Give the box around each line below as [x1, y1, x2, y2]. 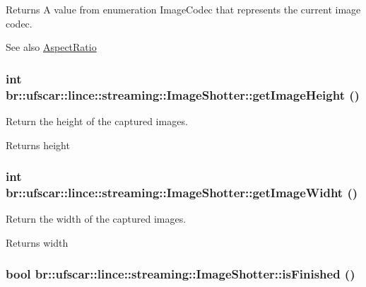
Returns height [6, 137, 70, 152]
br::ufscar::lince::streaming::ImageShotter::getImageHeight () [6, 86, 360, 103]
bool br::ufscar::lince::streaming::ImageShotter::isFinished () [6, 265, 355, 283]
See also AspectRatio [6, 40, 97, 54]
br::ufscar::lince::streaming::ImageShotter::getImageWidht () [6, 183, 358, 201]
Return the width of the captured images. [6, 211, 187, 226]
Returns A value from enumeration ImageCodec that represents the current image [6, 2, 361, 16]
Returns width [6, 235, 69, 250]
